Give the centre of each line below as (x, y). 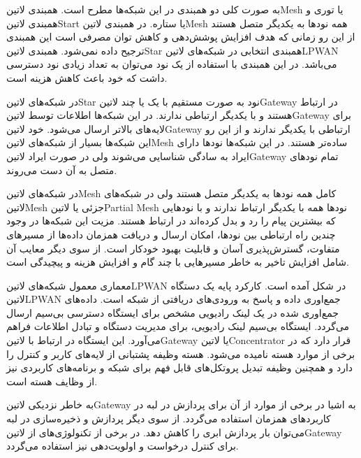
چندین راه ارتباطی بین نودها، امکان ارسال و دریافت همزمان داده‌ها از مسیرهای (171, 234)
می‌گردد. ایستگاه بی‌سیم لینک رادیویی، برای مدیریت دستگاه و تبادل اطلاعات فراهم (178, 326)
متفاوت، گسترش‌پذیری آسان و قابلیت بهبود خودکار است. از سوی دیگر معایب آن (173, 248)
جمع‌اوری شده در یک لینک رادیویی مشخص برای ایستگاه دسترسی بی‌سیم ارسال (172, 312)
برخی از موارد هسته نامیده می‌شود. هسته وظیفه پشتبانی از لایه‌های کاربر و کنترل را (181, 353)
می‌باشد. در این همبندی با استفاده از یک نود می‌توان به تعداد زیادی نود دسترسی (172, 64)
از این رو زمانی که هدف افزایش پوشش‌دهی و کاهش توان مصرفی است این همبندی (181, 37)
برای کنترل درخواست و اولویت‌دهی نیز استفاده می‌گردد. (123, 446)
